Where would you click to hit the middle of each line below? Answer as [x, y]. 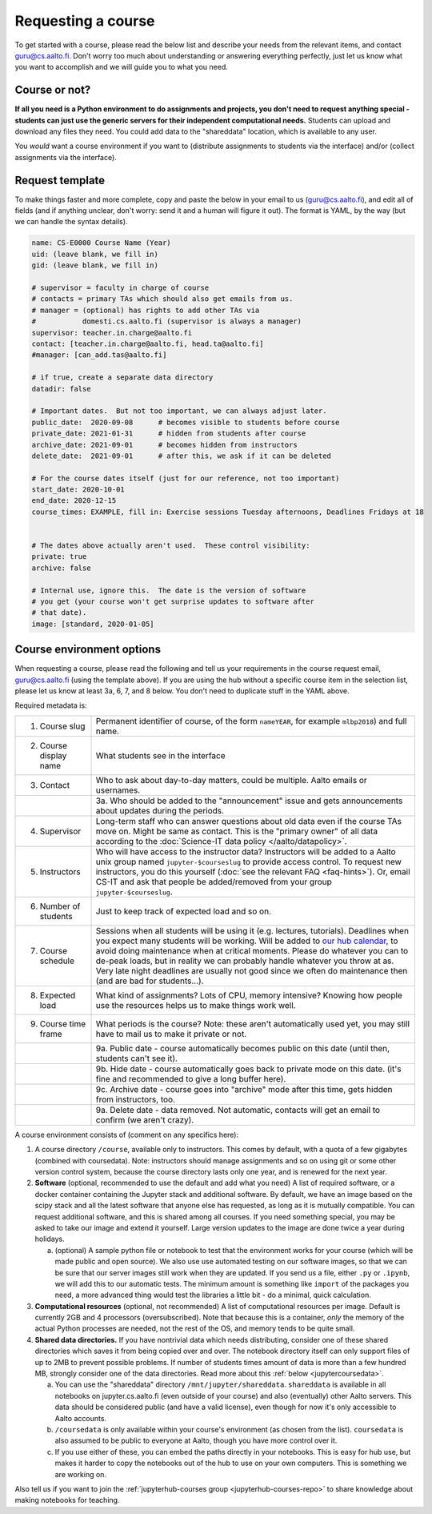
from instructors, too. [136, 1099]
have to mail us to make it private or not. [171, 1034]
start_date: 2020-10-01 [78, 490]
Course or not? [53, 90]
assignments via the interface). [66, 157]
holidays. [50, 1239]
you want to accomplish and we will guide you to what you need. [121, 67]
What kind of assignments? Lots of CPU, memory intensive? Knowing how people [249, 995]
